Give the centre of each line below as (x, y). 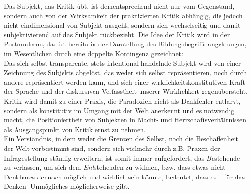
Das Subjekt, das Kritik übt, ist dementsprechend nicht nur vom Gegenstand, (119, 6)
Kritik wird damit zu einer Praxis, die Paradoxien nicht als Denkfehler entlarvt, (122, 100)
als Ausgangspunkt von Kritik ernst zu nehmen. (75, 129)
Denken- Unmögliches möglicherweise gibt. (67, 186)
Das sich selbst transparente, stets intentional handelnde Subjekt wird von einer (123, 63)
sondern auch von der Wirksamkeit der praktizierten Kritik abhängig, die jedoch (123, 15)
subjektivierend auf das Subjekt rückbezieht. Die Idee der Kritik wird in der (117, 34)
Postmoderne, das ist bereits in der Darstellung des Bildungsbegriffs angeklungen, (125, 44)
